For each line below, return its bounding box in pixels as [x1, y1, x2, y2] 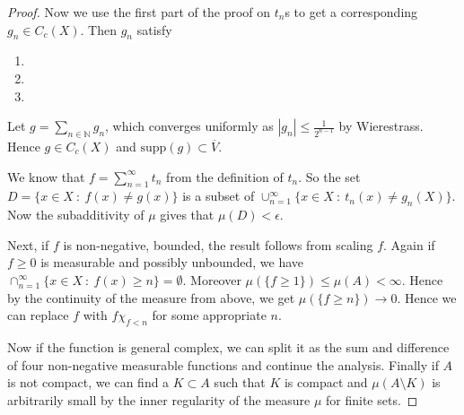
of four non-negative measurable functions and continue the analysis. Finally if [7, 355, 439, 374]
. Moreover [182, 270, 241, 289]
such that [214, 373, 266, 392]
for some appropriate [152, 306, 267, 324]
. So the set [298, 167, 361, 186]
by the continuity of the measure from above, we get [7, 288, 295, 307]
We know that [7, 167, 85, 186]
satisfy [136, 20, 172, 39]
